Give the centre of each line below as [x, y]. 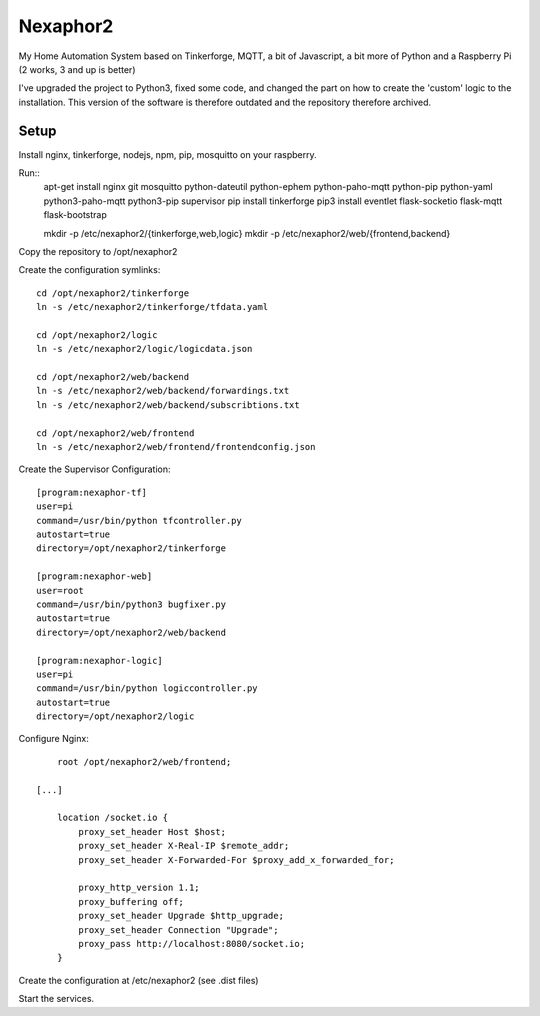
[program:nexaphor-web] [94, 576]
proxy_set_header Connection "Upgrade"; [178, 929]
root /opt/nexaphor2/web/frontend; [144, 761]
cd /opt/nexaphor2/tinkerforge [113, 293]
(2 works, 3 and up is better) [77, 69]
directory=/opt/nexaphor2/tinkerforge [131, 548]
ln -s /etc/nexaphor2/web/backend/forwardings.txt [163, 391]
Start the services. [56, 999]
